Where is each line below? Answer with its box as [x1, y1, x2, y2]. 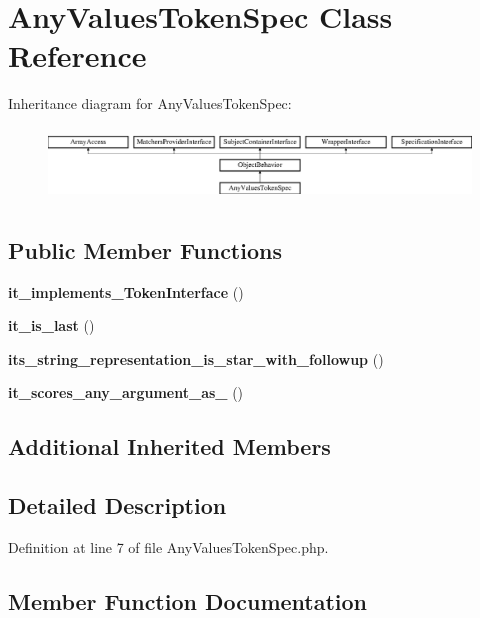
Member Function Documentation [8, 585, 368, 616]
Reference [8, 35, 147, 76]
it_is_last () [8, 315, 95, 336]
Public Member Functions [8, 234, 282, 265]
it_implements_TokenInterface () [8, 281, 244, 302]
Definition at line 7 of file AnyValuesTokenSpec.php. [8, 536, 329, 557]
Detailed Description [8, 490, 227, 521]
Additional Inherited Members [8, 431, 331, 462]
